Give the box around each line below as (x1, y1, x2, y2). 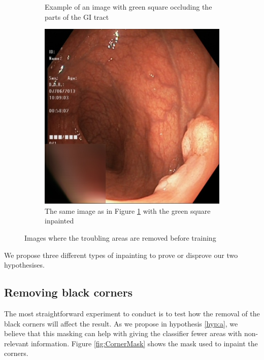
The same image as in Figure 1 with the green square (45, 205, 211, 216)
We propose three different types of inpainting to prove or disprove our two (4, 249, 238, 260)
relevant (4, 338, 29, 348)
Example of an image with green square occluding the (45, 2, 212, 12)
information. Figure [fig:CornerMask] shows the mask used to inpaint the (30, 338, 258, 348)
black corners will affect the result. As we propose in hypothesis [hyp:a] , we (4, 318, 238, 329)
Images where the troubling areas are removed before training (24, 232, 216, 243)
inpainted (45, 215, 74, 226)
